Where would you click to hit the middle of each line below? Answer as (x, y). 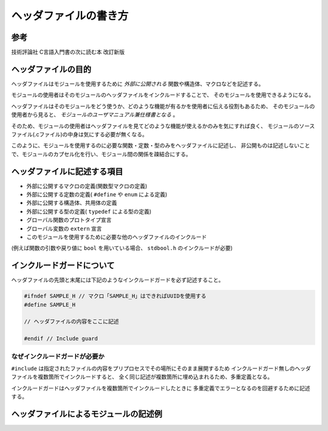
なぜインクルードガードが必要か (58, 356)
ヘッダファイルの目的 (51, 69)
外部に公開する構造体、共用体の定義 (72, 203)
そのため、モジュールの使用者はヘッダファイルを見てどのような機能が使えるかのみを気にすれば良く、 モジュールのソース (163, 126)
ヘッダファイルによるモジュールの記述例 (87, 414)
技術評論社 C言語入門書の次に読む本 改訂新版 (68, 52)
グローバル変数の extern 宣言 (64, 229)
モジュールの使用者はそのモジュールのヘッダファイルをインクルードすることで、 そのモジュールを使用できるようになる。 (163, 95)
